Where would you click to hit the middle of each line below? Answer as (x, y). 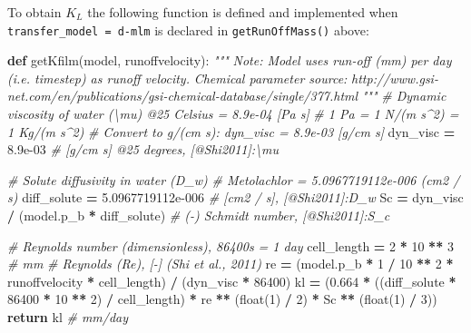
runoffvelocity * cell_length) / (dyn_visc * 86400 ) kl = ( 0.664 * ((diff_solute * (232, 281)
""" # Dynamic (404, 96)
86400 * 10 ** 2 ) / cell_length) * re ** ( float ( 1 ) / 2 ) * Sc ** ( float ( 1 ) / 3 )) (222, 299)
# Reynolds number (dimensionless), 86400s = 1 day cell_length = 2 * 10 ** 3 (231, 245)
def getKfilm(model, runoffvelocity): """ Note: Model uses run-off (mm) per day (230, 60)
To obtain (34, 12)
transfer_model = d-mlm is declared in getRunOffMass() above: (188, 29)
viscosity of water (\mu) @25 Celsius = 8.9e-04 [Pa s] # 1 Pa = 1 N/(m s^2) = (233, 114)
